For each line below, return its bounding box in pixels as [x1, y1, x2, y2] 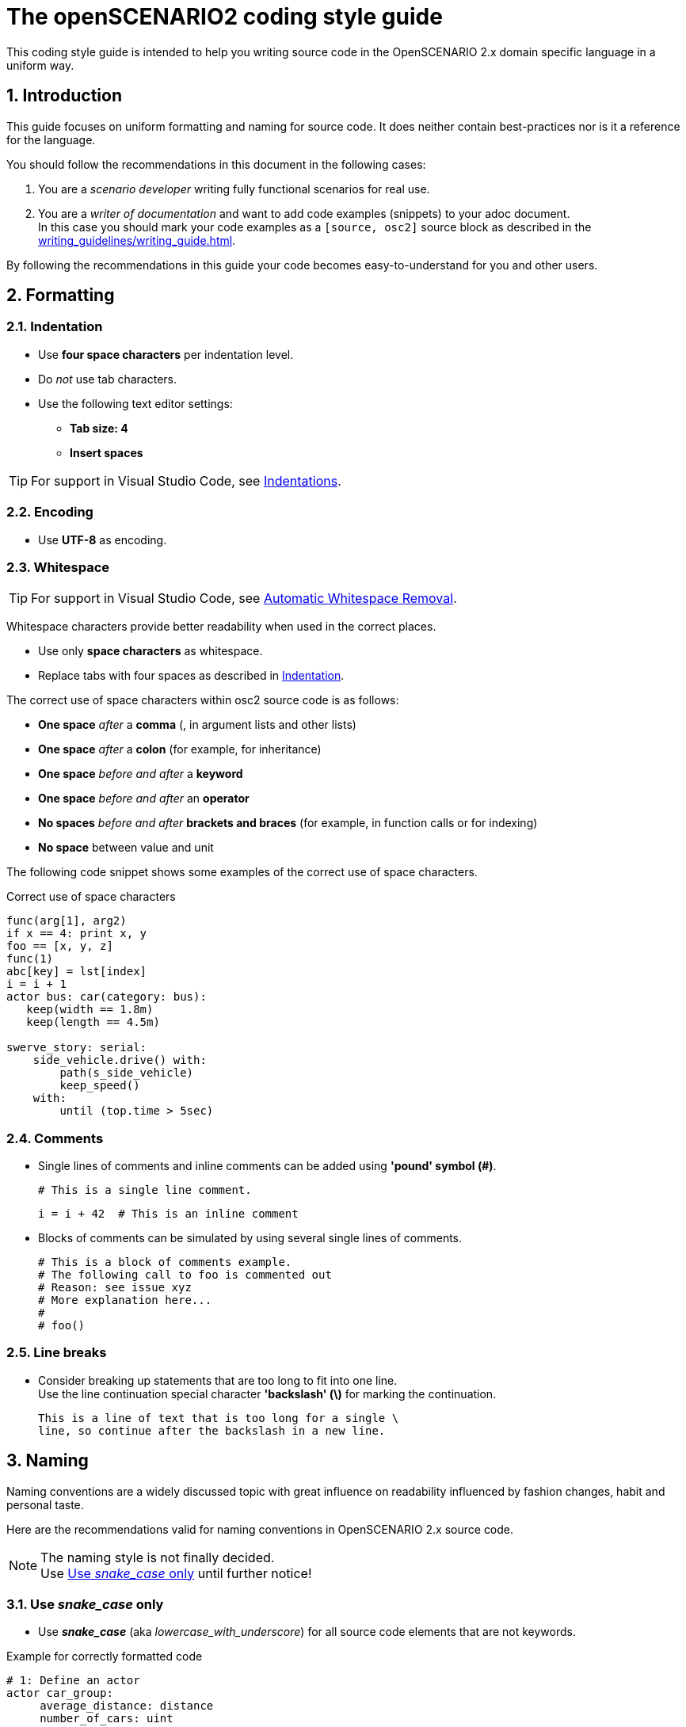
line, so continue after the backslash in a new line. [38, 1424, 386, 1437]
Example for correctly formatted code [6, 1649, 203, 1664]
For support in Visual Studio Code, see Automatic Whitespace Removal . [31, 590, 457, 607]
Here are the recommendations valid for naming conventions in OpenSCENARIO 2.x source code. [6, 1522, 514, 1536]
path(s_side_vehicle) [59, 1066, 194, 1080]
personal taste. [6, 1497, 84, 1512]
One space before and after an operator [38, 791, 250, 806]
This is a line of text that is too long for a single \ [38, 1411, 399, 1424]
